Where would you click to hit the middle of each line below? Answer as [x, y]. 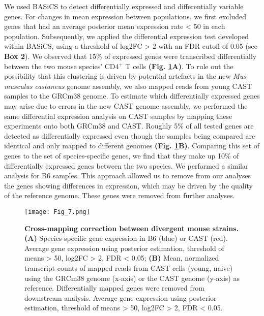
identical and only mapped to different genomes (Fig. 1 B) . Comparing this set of [132, 146]
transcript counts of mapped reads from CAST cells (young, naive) [129, 267]
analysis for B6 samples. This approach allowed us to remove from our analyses [128, 176]
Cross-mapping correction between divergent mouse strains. [132, 228]
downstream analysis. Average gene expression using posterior [121, 297]
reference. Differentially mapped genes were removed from [114, 288]
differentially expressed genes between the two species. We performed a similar [126, 165]
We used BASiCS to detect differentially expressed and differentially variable [124, 6]
